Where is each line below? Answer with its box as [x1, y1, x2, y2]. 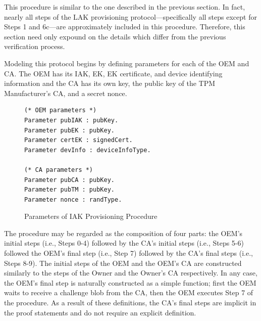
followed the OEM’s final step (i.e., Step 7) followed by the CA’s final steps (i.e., [4, 248, 253, 258]
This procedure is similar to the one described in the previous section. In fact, [4, 2, 245, 12]
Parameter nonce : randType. [24, 196, 122, 203]
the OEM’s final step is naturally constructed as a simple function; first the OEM [4, 277, 256, 288]
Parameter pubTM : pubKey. [24, 186, 115, 194]
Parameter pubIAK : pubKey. [24, 116, 119, 124]
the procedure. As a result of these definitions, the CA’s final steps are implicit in [4, 297, 256, 308]
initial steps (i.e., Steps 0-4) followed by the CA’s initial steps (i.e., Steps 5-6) [4, 238, 244, 248]
